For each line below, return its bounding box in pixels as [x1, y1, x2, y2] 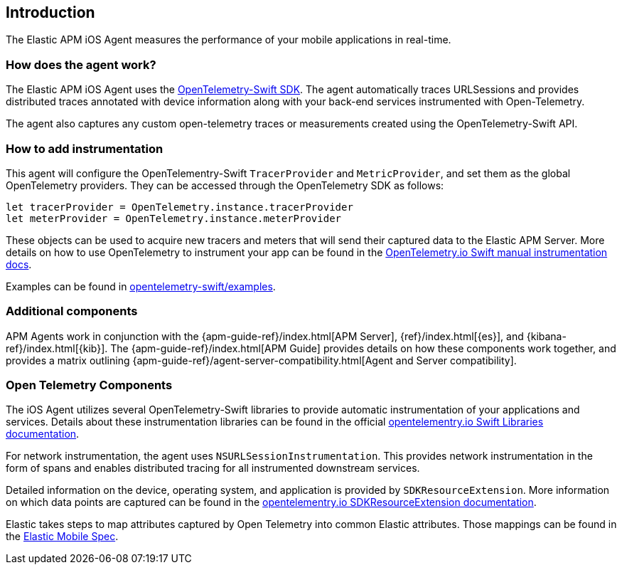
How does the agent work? [6, 57, 156, 72]
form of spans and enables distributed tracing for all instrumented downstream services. [6, 462, 420, 475]
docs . [6, 258, 32, 270]
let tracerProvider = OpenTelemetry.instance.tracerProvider [6, 201, 353, 213]
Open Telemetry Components [6, 378, 173, 393]
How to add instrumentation [6, 141, 163, 156]
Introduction [6, 4, 95, 21]
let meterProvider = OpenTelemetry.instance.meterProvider [6, 212, 342, 224]
